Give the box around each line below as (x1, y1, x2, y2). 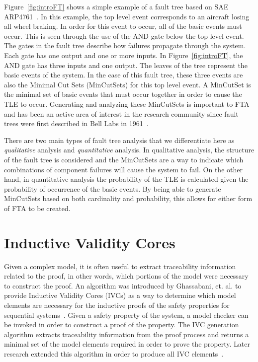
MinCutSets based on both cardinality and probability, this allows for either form (4, 193, 253, 204)
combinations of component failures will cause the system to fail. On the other (4, 164, 243, 174)
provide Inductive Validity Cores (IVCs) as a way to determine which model (4, 290, 236, 300)
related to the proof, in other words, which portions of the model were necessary (4, 271, 249, 281)
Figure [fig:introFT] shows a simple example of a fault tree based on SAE (4, 1, 229, 11)
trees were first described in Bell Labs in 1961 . (4, 118, 149, 129)
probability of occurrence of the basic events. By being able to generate (4, 183, 221, 194)
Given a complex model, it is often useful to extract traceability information (4, 261, 236, 271)
